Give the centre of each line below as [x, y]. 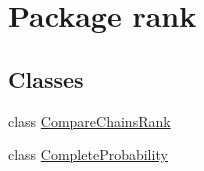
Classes [46, 78]
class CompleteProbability [88, 154]
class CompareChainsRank [89, 120]
